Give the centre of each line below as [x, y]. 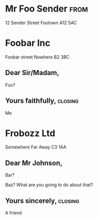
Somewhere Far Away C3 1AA [36, 147]
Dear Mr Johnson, [34, 163]
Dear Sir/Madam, [32, 73]
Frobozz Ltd [30, 133]
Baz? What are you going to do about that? [49, 185]
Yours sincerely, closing [42, 201]
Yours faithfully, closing [42, 101]
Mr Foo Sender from [47, 9]
